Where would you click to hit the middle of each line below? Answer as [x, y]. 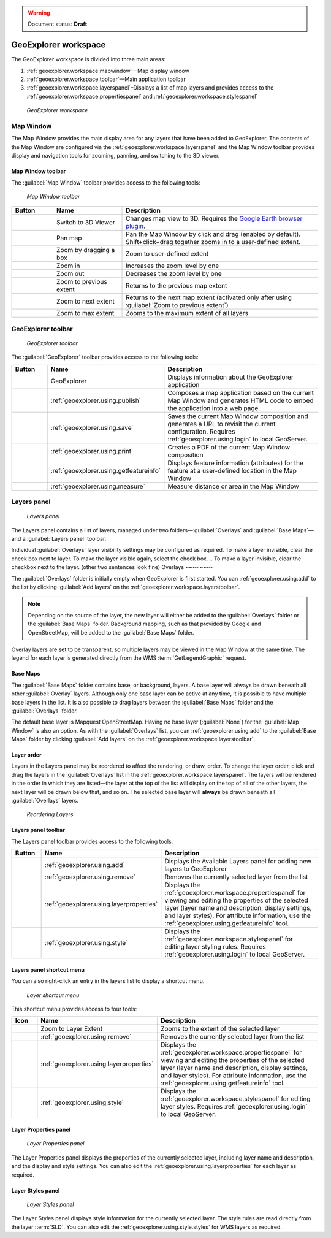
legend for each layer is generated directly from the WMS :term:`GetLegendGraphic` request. [129, 658]
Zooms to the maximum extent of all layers [187, 313]
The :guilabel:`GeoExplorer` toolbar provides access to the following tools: [105, 357]
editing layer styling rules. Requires [215, 947]
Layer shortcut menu [53, 995]
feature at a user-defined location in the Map [232, 470]
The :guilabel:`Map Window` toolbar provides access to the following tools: [106, 182]
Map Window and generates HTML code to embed [241, 400]
